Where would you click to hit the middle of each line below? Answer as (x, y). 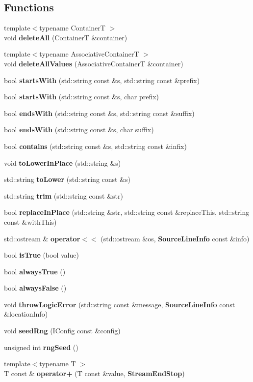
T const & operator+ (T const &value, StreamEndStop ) (94, 373)
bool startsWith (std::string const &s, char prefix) (82, 97)
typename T (58, 364)
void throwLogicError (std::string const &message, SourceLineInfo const (120, 304)
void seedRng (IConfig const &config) (62, 331)
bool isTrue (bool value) (41, 255)
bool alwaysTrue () (35, 271)
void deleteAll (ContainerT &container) (66, 37)
